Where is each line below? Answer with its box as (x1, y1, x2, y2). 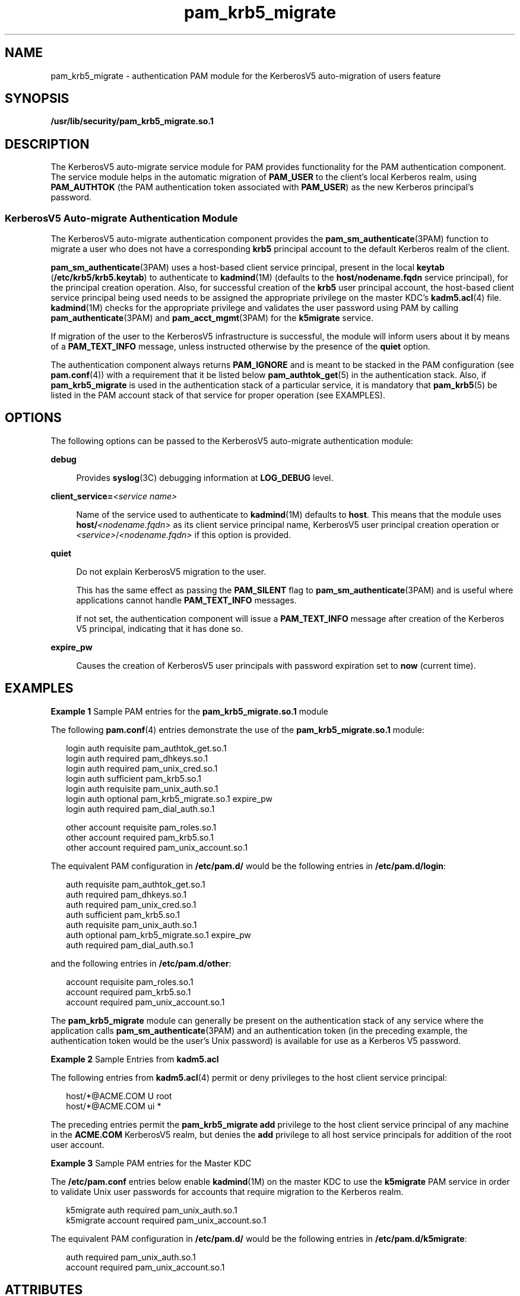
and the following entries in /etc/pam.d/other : (50, 958, 232, 968)
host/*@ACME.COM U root (66, 1090, 172, 1101)
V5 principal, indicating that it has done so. (76, 623, 243, 634)
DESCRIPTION (5, 136, 90, 152)
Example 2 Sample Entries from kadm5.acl (50, 1053, 219, 1064)
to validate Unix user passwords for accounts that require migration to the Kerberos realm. (50, 1186, 404, 1197)
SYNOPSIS (5, 91, 69, 106)
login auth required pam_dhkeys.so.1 (66, 753, 208, 763)
